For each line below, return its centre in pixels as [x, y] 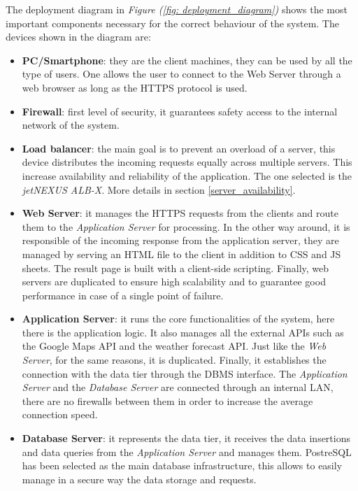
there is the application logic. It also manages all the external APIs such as [183, 332]
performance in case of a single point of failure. [123, 295]
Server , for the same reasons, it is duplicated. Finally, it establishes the [174, 360]
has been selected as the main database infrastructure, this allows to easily [182, 465]
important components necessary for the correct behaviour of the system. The [172, 23]
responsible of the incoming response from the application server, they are [180, 240]
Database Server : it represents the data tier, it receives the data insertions [186, 438]
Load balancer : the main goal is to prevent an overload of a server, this [179, 148]
